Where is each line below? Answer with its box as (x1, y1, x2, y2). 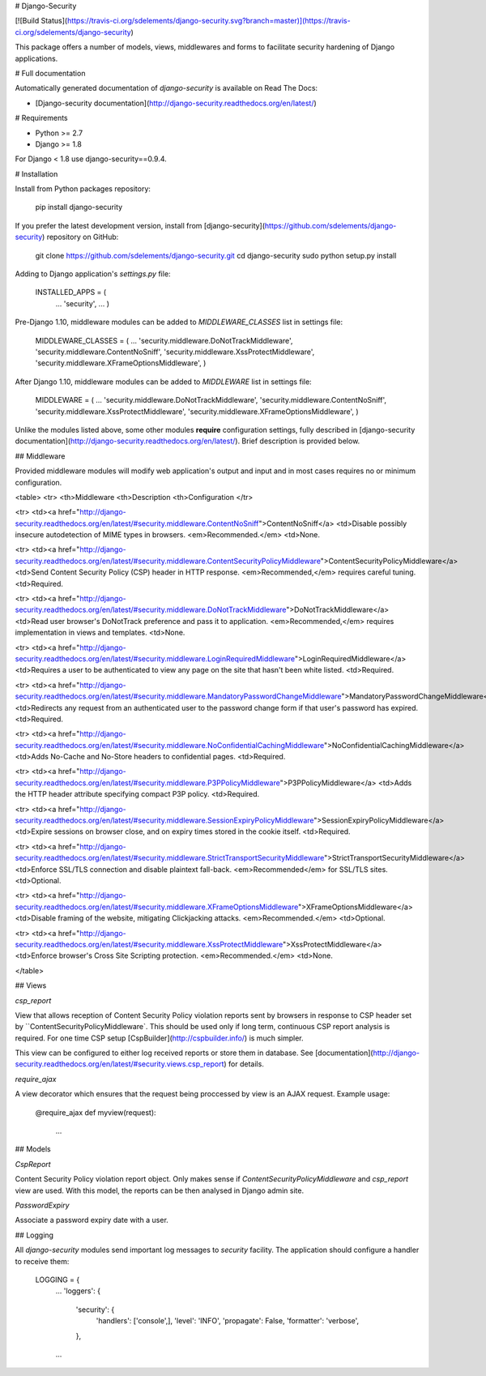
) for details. (224, 1059, 265, 1069)
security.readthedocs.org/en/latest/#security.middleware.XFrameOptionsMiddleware (15, 902, 299, 912)
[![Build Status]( (15, 16, 68, 26)
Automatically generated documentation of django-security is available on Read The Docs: (15, 83, 318, 93)
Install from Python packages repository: (15, 184, 151, 194)
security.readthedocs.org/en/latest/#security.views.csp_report (15, 1059, 224, 1069)
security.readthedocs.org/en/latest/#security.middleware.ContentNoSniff (15, 519, 259, 528)
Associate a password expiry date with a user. (15, 1216, 169, 1225)
